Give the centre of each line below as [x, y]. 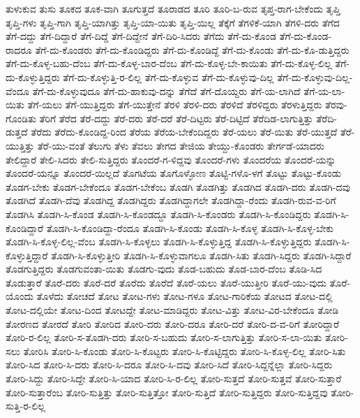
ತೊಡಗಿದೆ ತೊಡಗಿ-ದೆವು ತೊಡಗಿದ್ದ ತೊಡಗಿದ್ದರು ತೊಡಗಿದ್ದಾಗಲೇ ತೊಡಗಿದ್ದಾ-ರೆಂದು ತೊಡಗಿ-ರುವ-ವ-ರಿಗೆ [171, 200]
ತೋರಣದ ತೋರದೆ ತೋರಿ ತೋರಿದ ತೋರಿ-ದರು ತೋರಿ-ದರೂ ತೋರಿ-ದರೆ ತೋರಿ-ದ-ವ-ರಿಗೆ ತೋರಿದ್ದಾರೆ [173, 323]
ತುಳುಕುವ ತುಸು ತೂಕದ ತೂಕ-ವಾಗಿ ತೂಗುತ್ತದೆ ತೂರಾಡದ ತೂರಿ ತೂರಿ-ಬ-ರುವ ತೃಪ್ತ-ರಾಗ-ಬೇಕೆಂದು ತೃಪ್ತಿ [173, 8]
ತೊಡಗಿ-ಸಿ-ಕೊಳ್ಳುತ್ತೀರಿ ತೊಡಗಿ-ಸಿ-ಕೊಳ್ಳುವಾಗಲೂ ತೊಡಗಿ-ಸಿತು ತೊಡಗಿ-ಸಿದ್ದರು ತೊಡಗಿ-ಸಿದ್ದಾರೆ [201, 255]
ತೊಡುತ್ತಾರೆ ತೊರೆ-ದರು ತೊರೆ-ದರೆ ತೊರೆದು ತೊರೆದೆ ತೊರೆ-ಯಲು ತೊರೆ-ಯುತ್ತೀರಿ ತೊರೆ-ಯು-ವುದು [166, 282]
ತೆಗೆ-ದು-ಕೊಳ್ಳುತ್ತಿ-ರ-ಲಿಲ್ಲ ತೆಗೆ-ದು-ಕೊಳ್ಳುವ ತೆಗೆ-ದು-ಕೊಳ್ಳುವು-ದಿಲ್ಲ [168, 77]
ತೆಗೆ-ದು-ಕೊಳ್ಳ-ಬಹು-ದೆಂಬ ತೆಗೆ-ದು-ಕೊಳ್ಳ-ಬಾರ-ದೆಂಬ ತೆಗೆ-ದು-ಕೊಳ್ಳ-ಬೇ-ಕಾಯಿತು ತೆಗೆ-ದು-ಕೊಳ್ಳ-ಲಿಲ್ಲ [169, 63]
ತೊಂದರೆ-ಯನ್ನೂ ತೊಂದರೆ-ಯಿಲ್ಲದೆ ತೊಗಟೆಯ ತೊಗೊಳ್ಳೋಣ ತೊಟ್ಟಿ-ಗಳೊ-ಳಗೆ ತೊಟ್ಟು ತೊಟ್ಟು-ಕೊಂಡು [174, 173]
